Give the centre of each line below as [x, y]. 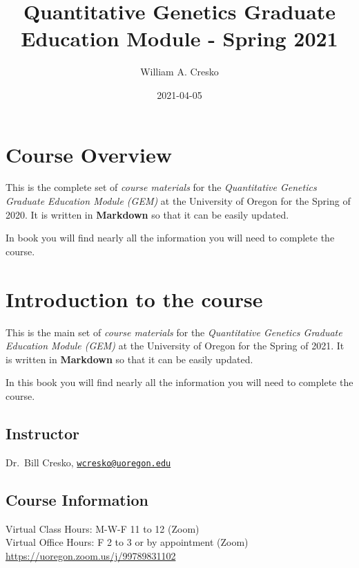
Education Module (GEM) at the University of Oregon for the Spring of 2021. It [175, 346]
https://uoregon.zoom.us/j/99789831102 [91, 555]
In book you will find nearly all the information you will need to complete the [170, 238]
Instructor [43, 433]
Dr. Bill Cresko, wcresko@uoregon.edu [88, 462]
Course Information [77, 499]
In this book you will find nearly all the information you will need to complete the [179, 382]
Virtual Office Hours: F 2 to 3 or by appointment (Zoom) [127, 542]
